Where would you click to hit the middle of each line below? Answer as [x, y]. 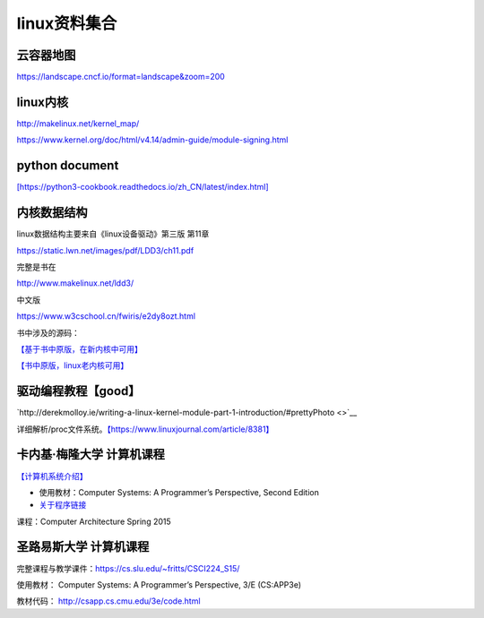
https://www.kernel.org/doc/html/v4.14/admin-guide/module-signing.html [152, 140]
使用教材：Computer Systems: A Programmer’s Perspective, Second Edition [179, 492]
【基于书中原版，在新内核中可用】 [79, 348]
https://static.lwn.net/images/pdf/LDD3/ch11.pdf [105, 250]
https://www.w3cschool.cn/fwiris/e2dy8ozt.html [106, 316]
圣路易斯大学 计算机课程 [83, 547]
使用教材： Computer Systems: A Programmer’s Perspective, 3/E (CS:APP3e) [159, 584]
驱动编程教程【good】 [78, 391]
